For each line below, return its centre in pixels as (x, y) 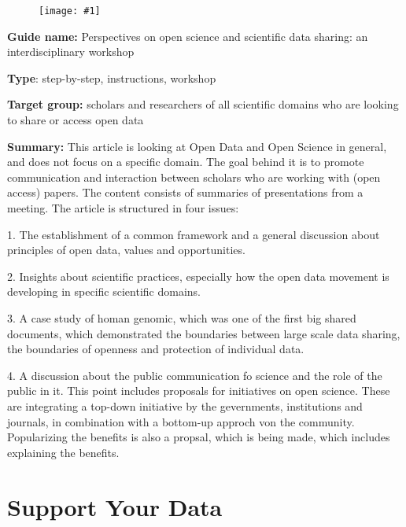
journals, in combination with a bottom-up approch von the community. (181, 421)
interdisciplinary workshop (71, 52)
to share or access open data (76, 120)
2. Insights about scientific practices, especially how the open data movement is (198, 276)
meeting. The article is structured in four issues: (123, 208)
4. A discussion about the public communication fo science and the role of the (195, 375)
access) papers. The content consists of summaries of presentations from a (185, 192)
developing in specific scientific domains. (104, 291)
